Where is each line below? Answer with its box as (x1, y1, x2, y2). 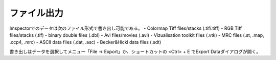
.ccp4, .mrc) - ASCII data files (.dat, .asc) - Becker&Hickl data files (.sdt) (9, 39, 162, 45)
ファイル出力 (9, 8, 64, 19)
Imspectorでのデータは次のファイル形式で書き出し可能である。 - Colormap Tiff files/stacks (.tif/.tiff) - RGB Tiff (9, 25, 242, 31)
